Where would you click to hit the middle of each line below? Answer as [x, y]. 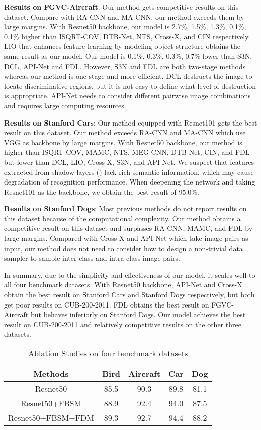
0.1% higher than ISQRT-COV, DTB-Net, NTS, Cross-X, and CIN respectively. [127, 36]
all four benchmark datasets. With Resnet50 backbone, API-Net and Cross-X [123, 285]
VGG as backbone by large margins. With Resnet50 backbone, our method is [123, 142]
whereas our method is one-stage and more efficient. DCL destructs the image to [128, 76]
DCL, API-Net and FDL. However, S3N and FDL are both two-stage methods [125, 66]
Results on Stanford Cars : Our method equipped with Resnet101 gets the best [131, 122]
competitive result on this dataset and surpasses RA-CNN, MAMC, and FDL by [128, 228]
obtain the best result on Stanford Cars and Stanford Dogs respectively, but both [129, 295]
